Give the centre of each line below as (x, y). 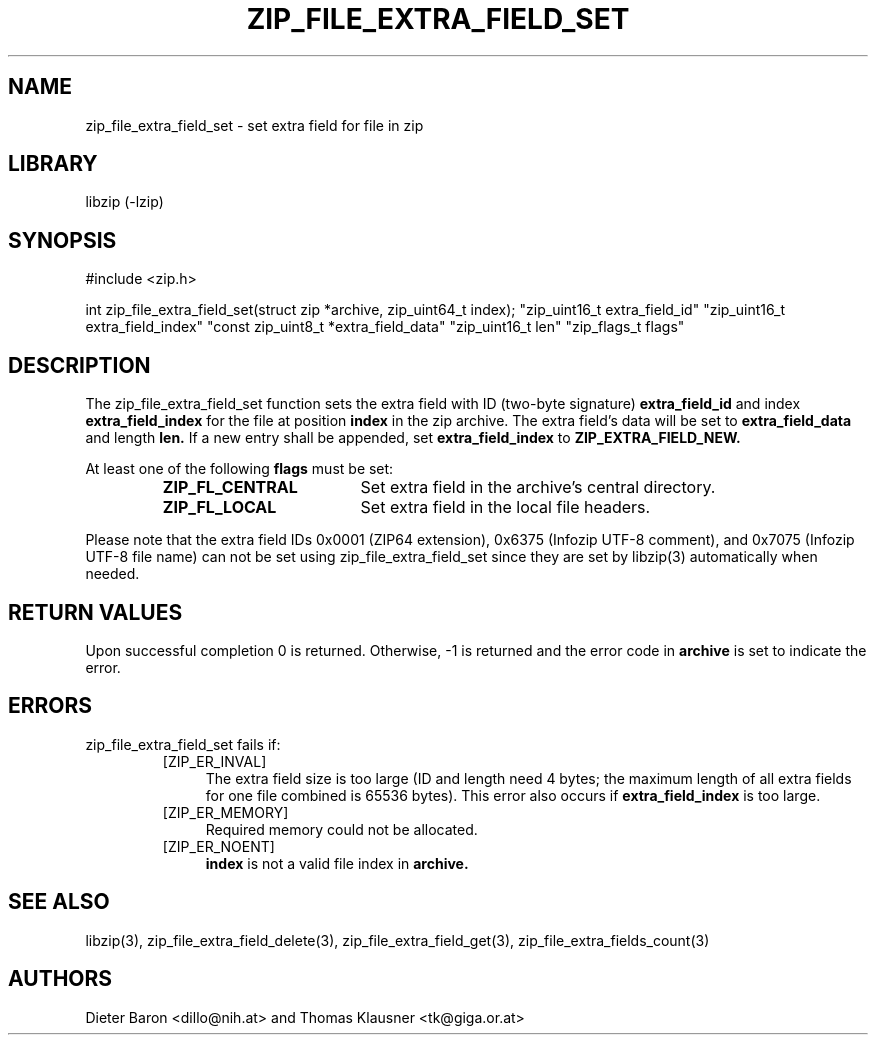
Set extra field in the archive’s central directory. (538, 487)
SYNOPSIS (62, 240)
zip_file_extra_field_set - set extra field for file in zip (254, 125)
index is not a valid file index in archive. (337, 863)
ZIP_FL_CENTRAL (230, 487)
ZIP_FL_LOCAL (219, 507)
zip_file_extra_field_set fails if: (183, 744)
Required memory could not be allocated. (341, 829)
